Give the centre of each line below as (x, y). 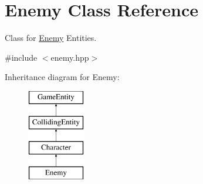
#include (21, 57)
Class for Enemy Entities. (51, 38)
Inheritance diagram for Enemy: (62, 77)
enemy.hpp (70, 57)
